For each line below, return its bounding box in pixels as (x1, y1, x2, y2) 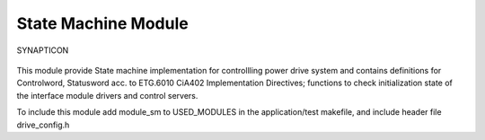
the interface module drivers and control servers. (16, 90, 198, 101)
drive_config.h (16, 119, 70, 130)
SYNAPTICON (16, 45, 69, 56)
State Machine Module (16, 13, 189, 33)
